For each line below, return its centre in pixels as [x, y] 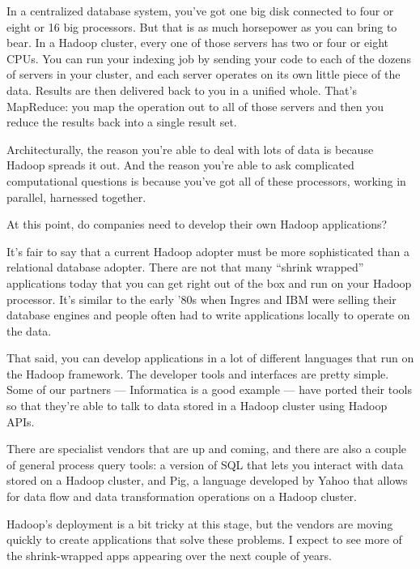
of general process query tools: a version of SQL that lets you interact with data [205, 464]
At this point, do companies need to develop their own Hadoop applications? [197, 224]
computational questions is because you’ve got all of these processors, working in [206, 180]
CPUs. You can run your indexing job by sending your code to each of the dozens [209, 58]
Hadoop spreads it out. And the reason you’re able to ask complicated [180, 165]
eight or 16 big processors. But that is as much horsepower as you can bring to [202, 26]
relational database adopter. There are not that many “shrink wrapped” [185, 267]
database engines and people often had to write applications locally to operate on [208, 315]
